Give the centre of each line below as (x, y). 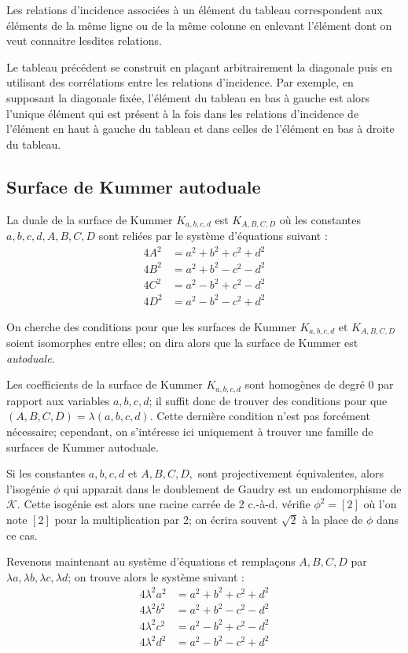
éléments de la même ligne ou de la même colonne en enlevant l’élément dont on (199, 25)
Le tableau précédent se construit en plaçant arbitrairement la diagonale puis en (200, 66)
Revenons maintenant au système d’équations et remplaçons (151, 561)
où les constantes (320, 219)
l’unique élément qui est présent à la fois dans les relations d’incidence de (183, 113)
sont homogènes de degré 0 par (319, 384)
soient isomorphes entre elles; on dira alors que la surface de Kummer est (182, 343)
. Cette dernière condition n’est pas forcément (260, 416)
